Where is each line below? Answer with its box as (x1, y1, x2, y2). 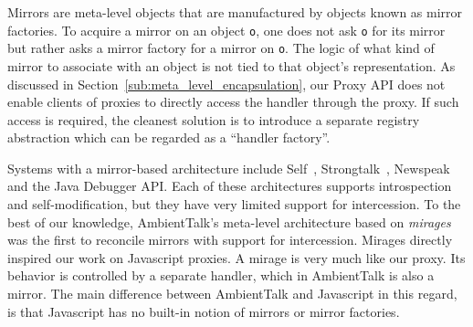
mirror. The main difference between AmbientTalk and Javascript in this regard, (7, 284, 457, 303)
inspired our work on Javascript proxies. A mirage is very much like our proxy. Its (7, 248, 466, 267)
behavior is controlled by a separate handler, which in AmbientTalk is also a (7, 266, 435, 285)
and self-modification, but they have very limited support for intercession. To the (7, 195, 461, 214)
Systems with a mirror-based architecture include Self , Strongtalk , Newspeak (7, 158, 450, 177)
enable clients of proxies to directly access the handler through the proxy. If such (7, 92, 459, 111)
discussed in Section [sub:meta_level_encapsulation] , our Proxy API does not (7, 74, 446, 93)
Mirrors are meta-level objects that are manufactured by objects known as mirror (7, 3, 463, 21)
